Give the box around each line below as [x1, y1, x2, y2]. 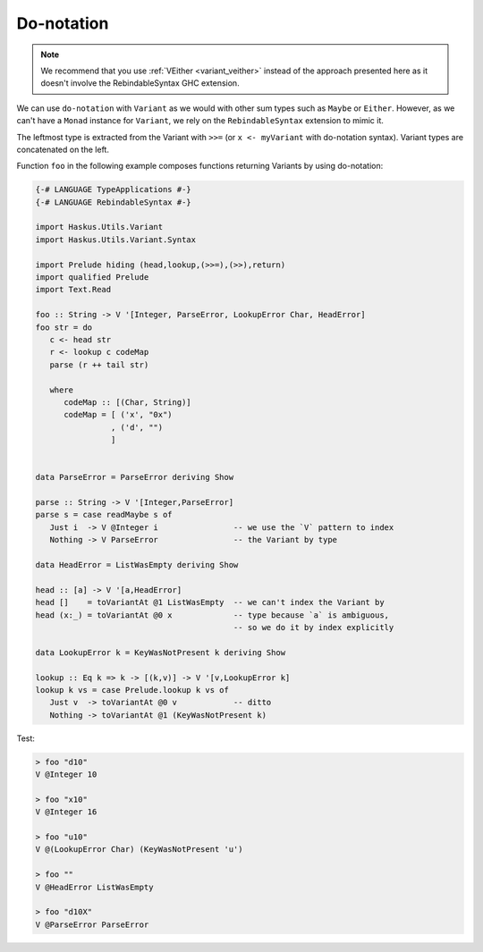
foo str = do [35, 322, 93, 333]
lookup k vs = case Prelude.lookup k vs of [35, 685, 230, 695]
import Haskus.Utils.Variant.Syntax [35, 234, 197, 245]
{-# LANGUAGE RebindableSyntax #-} [35, 197, 191, 207]
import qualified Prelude [35, 273, 149, 282]
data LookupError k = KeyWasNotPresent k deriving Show [35, 647, 286, 657]
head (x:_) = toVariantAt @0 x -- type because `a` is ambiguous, [35, 610, 389, 620]
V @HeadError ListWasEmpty [35, 881, 154, 892]
